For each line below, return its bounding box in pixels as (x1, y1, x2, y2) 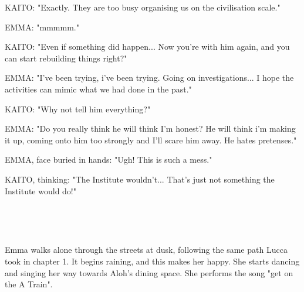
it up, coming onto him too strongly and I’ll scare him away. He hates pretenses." (5, 133, 297, 146)
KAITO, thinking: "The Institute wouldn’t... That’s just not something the (5, 173, 275, 185)
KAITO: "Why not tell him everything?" (5, 102, 151, 115)
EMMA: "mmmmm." (5, 20, 79, 33)
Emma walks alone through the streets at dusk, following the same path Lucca (5, 243, 288, 256)
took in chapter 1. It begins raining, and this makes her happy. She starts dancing (5, 255, 300, 267)
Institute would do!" (5, 184, 76, 197)
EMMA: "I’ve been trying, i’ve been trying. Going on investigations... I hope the (5, 71, 294, 84)
